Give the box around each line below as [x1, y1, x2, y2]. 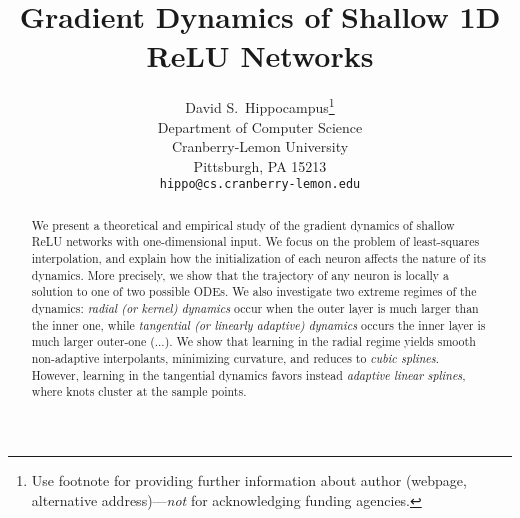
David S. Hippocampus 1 [185, 94, 335, 117]
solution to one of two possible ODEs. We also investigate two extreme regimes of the [31, 283, 477, 300]
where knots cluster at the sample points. [31, 383, 247, 400]
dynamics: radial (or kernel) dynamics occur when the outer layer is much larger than [31, 300, 479, 317]
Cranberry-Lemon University [171, 136, 349, 157]
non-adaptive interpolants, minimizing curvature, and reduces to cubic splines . [31, 350, 439, 367]
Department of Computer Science [157, 116, 363, 137]
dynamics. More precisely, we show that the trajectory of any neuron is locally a [31, 266, 450, 283]
